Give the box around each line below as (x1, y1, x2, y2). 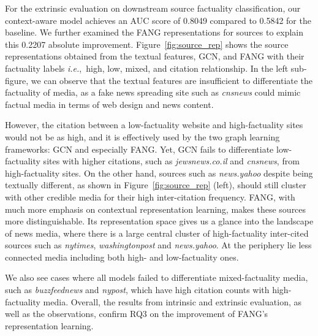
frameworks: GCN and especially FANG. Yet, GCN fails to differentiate (5, 142, 274, 155)
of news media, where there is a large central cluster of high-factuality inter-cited (5, 226, 309, 239)
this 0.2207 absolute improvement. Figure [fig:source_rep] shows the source (5, 37, 289, 50)
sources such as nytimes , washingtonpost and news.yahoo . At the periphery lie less (5, 239, 312, 251)
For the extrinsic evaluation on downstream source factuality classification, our (5, 2, 301, 14)
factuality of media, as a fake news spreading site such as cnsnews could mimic (5, 86, 301, 99)
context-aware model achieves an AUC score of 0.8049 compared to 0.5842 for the (5, 13, 311, 26)
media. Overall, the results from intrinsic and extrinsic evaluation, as (43, 295, 301, 308)
